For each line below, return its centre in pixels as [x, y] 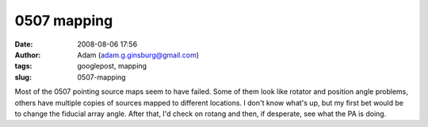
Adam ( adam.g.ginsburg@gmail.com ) [138, 54]
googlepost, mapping [112, 66]
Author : [28, 54]
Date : [24, 44]
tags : [23, 66]
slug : [23, 77]
